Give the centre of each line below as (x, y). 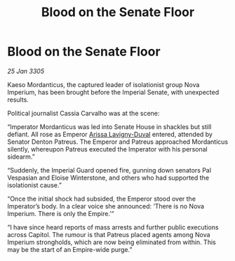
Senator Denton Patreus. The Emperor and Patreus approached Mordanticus (118, 142)
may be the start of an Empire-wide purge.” (70, 249)
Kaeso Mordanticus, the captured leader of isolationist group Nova (103, 84)
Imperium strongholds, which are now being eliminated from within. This (112, 242)
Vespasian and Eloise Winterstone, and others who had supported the (108, 178)
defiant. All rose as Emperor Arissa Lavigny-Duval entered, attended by (110, 134)
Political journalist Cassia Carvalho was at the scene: (83, 113)
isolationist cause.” (34, 185)
